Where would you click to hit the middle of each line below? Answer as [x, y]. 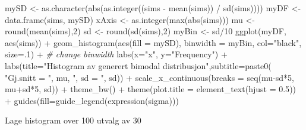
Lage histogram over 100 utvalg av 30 [73, 120]
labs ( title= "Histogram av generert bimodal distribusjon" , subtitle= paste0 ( [138, 65]
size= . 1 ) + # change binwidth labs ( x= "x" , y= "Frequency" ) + [116, 54]
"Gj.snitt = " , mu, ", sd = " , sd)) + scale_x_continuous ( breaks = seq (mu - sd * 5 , [149, 77]
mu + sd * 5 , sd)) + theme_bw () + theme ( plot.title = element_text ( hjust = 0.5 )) [151, 89]
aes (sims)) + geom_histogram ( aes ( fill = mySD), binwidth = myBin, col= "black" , [153, 42]
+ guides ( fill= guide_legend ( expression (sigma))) [92, 100]
